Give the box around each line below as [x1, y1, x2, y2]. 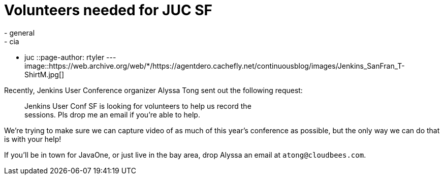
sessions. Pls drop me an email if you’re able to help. [24, 110, 200, 119]
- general [4, 28, 35, 37]
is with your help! [4, 134, 61, 143]
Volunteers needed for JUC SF [4, 2, 212, 19]
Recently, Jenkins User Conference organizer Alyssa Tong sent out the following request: [4, 85, 303, 95]
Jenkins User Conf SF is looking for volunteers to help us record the [24, 101, 251, 110]
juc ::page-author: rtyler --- [24, 52, 116, 62]
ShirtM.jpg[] [24, 70, 65, 79]
